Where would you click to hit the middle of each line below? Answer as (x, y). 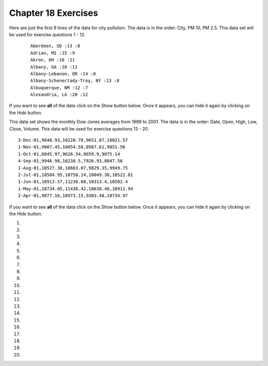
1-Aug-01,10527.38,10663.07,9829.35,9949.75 (73, 168)
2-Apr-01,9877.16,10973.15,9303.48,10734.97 (73, 196)
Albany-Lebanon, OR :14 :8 (63, 74)
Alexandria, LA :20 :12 (59, 95)
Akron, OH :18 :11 (53, 60)
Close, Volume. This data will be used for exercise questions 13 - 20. (79, 128)
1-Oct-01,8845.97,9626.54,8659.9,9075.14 (69, 154)
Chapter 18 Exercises (54, 13)
